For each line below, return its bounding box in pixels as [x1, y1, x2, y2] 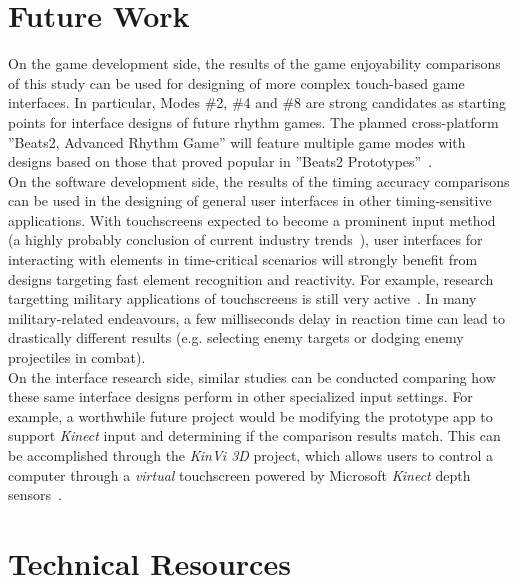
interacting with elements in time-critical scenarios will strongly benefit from [8, 249, 478, 270]
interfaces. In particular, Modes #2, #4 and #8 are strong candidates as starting [8, 92, 507, 113]
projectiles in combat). [8, 347, 146, 368]
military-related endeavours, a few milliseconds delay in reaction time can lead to [8, 307, 505, 328]
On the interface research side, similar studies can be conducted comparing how [8, 366, 496, 387]
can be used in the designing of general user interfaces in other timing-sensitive [8, 190, 492, 211]
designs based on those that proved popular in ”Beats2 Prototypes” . [8, 151, 433, 172]
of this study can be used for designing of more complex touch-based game [8, 72, 465, 93]
